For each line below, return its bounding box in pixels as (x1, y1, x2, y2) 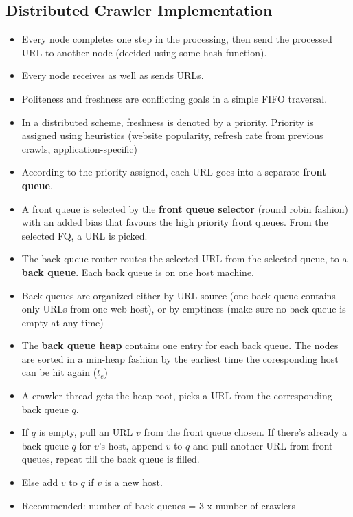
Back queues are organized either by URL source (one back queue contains (21, 288, 336, 302)
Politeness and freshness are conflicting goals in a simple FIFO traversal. (21, 91, 328, 105)
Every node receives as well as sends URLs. (21, 68, 204, 83)
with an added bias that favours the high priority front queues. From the (21, 215, 328, 229)
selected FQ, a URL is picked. (21, 228, 148, 242)
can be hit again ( (21, 365, 98, 379)
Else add (21, 475, 58, 489)
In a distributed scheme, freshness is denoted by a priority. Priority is (21, 114, 314, 129)
